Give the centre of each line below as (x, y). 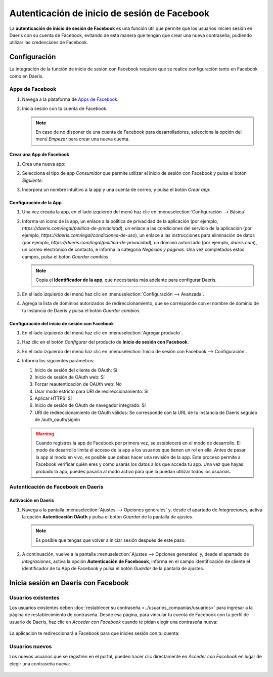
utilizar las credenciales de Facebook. (49, 43)
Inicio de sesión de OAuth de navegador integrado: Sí (90, 405)
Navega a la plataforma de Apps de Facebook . (70, 99)
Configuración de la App (35, 202)
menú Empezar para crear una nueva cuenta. (83, 139)
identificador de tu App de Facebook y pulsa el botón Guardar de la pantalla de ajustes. (113, 568)
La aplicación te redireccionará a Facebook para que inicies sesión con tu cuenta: (94, 633)
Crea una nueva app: (44, 164)
